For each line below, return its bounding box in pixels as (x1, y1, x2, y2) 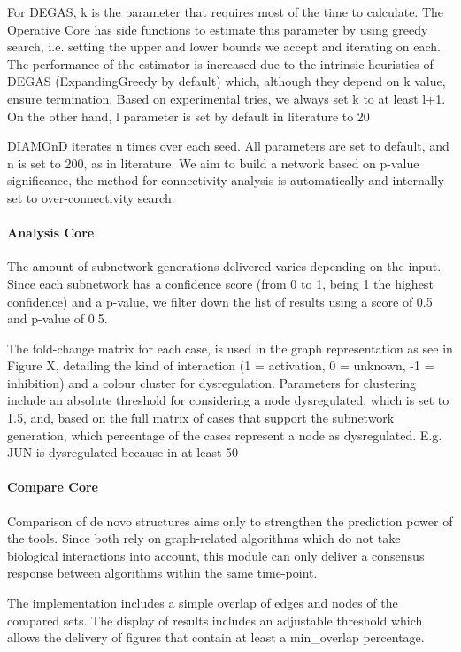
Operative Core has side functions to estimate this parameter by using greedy (7, 19, 428, 38)
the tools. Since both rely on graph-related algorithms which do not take (7, 529, 401, 547)
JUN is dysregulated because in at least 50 (7, 443, 239, 462)
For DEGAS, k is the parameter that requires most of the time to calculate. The (7, 3, 444, 20)
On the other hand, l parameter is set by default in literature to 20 (7, 106, 370, 125)
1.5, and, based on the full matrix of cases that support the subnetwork (7, 408, 395, 427)
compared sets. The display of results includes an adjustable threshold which (7, 610, 423, 629)
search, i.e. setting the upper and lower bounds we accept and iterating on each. (7, 37, 441, 56)
